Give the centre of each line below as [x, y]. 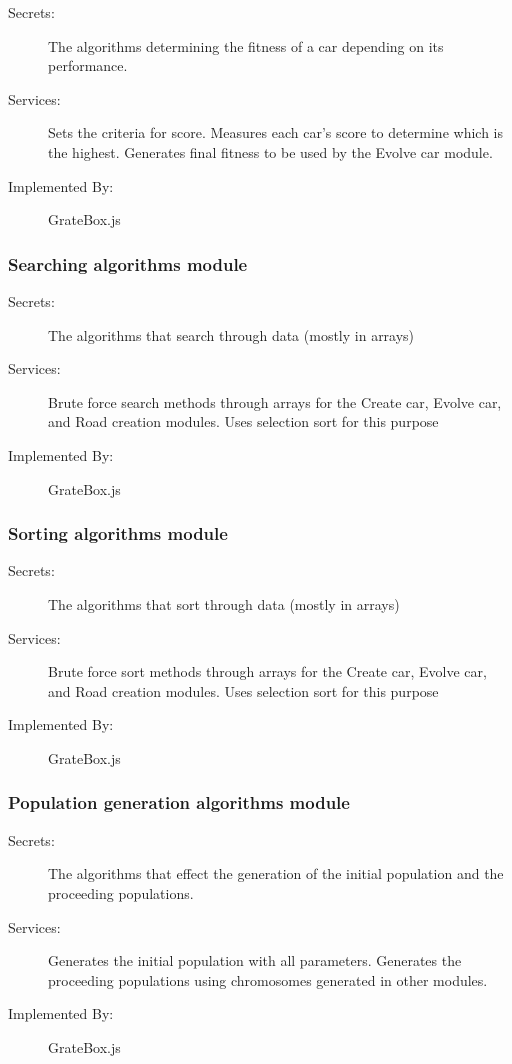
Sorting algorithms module [118, 533]
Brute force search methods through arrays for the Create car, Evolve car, [275, 401]
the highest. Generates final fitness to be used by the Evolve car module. [270, 151]
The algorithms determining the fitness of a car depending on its [246, 45]
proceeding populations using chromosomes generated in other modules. [268, 979]
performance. [88, 65]
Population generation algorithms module [179, 802]
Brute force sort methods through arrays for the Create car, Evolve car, [267, 671]
